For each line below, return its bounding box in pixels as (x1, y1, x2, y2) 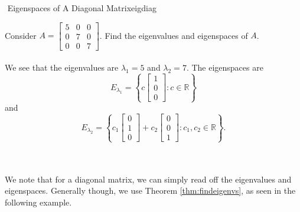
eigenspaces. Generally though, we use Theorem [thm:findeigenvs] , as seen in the (5, 184, 296, 197)
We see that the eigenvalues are (5, 61, 119, 74)
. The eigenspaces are (186, 61, 263, 74)
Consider (5, 29, 37, 41)
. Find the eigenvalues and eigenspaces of (99, 29, 248, 41)
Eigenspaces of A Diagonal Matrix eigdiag (7, 2, 156, 14)
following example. (5, 196, 72, 208)
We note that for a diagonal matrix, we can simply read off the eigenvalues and (5, 173, 292, 185)
